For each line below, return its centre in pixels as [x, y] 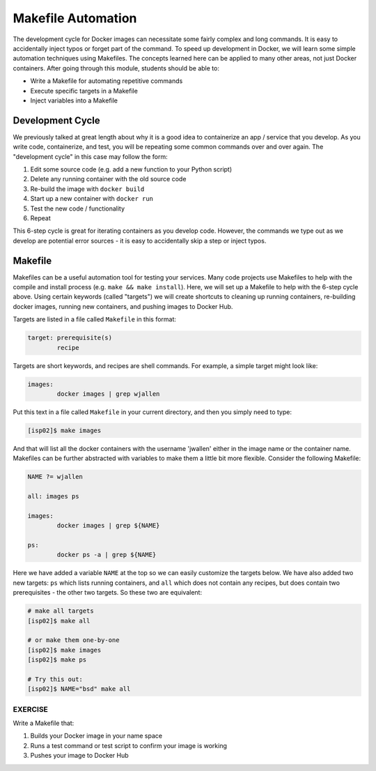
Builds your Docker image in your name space [96, 736]
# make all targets [61, 611]
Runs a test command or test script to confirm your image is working [129, 745]
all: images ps [53, 496]
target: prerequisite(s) [70, 338]
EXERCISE [31, 709]
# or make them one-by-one [73, 640]
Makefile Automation [75, 18]
